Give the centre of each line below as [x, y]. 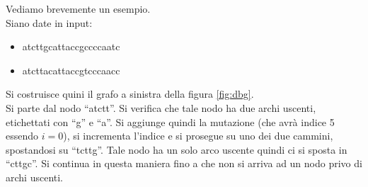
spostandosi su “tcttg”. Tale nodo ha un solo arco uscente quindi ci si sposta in [177, 149]
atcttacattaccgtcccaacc [71, 70]
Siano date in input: [49, 22]
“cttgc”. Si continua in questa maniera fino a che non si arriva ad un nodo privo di [184, 163]
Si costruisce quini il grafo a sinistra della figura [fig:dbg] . [130, 94]
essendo [22, 136]
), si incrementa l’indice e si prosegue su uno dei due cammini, [198, 136]
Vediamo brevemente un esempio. [78, 8]
